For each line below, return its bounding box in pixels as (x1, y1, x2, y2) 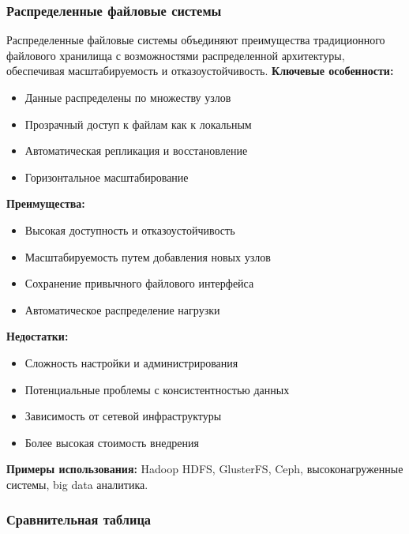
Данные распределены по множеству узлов (24, 89, 231, 105)
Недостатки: (6, 328, 69, 344)
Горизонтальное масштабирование (24, 168, 189, 185)
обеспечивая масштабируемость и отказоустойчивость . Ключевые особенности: (6, 62, 394, 79)
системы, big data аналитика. (6, 476, 148, 492)
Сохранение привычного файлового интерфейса (24, 275, 254, 291)
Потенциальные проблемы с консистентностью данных (24, 381, 290, 397)
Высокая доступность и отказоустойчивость (24, 221, 235, 238)
